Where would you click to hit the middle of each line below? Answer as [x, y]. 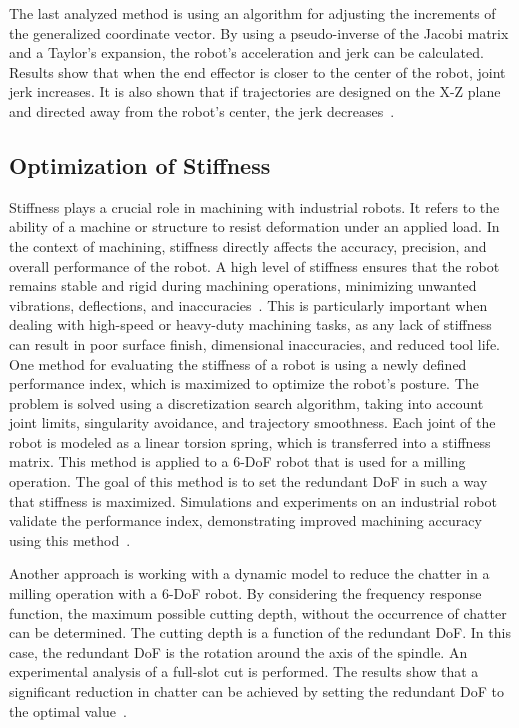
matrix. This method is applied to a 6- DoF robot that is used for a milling [237, 461]
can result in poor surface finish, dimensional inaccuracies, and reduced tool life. [255, 343]
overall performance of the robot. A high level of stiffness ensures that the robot [254, 265]
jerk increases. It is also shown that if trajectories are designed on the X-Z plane [255, 91]
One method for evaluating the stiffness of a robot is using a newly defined [238, 363]
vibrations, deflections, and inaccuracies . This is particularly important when [248, 304]
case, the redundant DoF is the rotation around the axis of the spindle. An [238, 651]
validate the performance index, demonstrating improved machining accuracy [245, 520]
